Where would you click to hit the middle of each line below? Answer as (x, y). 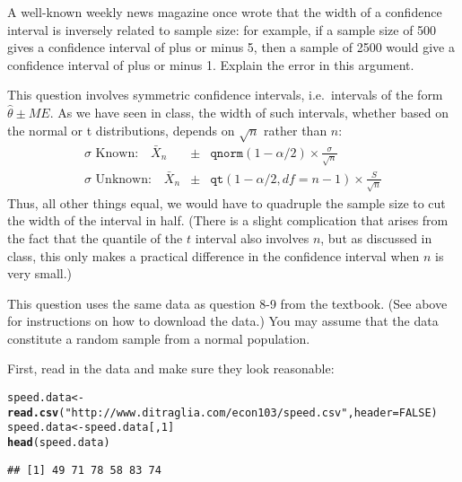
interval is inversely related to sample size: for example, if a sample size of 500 (222, 29)
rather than (296, 130)
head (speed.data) (59, 443)
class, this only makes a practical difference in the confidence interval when (214, 255)
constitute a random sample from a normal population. (159, 338)
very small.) (40, 273)
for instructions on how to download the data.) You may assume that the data (223, 321)
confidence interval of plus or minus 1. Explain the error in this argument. (211, 64)
